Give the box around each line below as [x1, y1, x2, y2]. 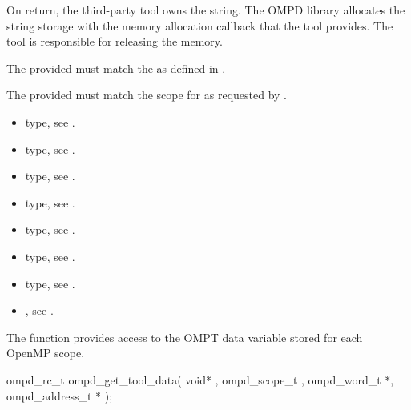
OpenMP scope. [6, 344, 85, 361]
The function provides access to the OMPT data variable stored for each [6, 328, 363, 345]
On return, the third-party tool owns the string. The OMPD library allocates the [6, 2, 405, 18]
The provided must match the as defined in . [6, 59, 226, 76]
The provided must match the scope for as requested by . [6, 86, 287, 103]
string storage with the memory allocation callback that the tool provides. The [6, 17, 393, 34]
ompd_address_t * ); [6, 387, 113, 404]
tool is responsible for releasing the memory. [6, 33, 223, 50]
